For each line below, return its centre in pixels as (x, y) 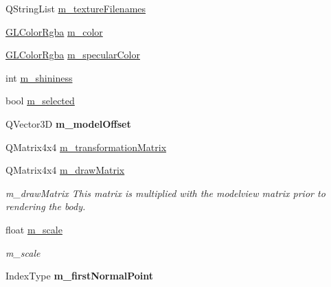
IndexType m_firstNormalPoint (79, 276)
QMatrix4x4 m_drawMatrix (65, 170)
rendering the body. (46, 206)
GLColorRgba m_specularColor (73, 55)
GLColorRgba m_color (54, 31)
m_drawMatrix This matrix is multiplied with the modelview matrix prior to (165, 193)
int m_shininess (39, 77)
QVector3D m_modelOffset (68, 123)
